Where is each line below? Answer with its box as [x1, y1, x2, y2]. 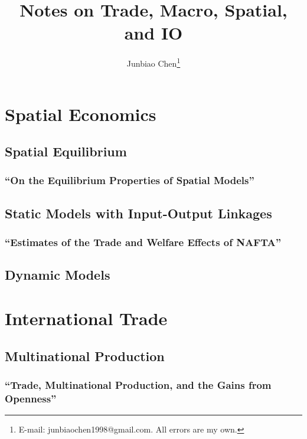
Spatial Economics [5, 101, 156, 126]
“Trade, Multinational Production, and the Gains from [5, 377, 272, 392]
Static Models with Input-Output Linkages [5, 204, 272, 222]
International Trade [5, 306, 168, 330]
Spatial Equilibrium [5, 142, 127, 160]
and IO [124, 21, 183, 45]
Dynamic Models [5, 266, 110, 284]
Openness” [5, 391, 57, 405]
